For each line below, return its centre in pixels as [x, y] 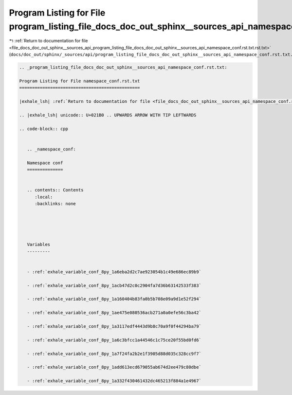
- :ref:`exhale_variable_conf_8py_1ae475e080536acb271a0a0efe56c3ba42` [114, 313]
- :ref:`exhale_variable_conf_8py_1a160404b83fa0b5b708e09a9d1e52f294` [114, 299]
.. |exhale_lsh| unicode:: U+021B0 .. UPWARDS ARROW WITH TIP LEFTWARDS [108, 115]
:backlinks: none [55, 204]
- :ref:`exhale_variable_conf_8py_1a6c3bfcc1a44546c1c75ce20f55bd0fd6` [114, 340]
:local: [44, 197]
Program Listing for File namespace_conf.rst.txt [80, 81]
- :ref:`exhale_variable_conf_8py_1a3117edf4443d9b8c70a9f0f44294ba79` [114, 326]
